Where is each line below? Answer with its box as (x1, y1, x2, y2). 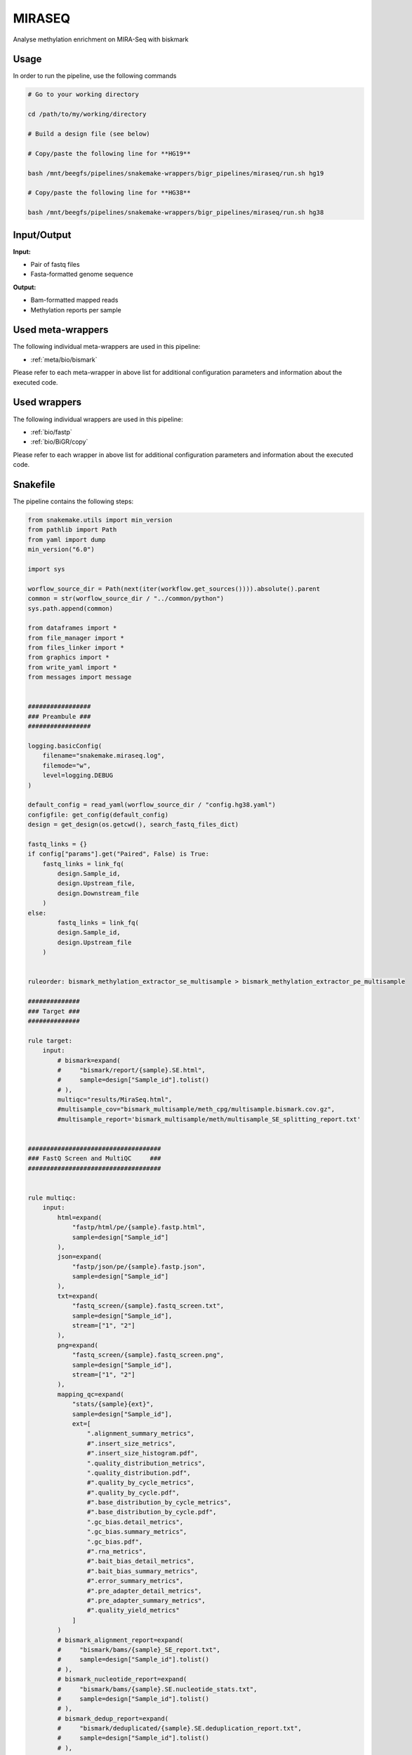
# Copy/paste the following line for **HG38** (27, 189, 191, 197)
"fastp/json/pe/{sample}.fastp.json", (72, 1262, 206, 1271)
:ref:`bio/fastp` (30, 428, 73, 436)
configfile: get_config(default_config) (27, 811, 168, 819)
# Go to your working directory (27, 91, 140, 98)
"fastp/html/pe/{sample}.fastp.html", (72, 1224, 206, 1231)
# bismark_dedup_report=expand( (57, 1714, 168, 1723)
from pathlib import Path (27, 526, 117, 534)
